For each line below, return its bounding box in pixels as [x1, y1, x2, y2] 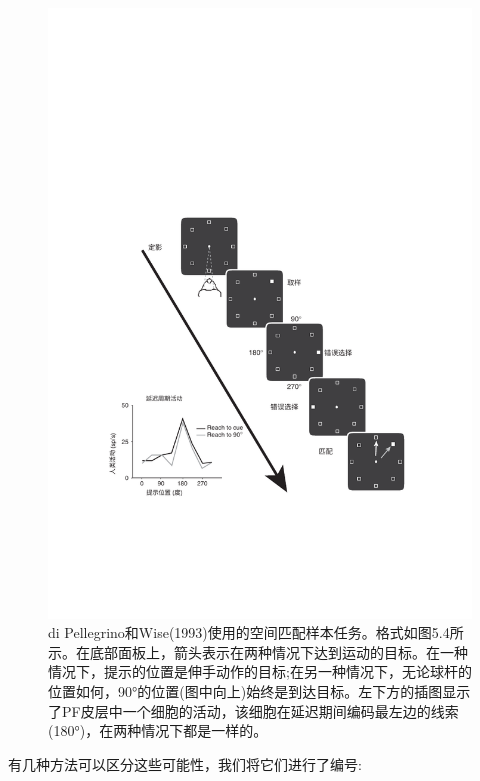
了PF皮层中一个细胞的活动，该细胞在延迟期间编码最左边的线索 [48, 700, 459, 721]
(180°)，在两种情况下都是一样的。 [48, 720, 268, 741]
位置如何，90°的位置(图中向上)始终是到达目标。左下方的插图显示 [48, 681, 471, 702]
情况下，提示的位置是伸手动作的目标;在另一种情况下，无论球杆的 [48, 661, 472, 682]
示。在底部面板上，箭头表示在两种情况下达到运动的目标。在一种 [48, 641, 468, 662]
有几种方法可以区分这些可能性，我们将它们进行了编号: [8, 753, 362, 774]
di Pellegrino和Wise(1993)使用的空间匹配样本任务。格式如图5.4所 [48, 622, 464, 643]
